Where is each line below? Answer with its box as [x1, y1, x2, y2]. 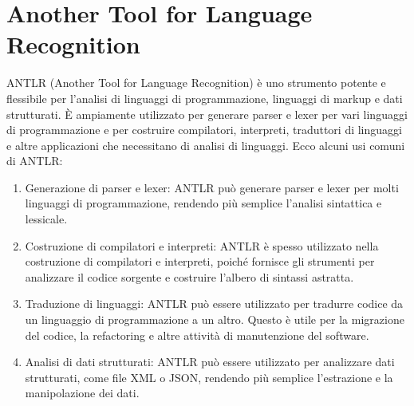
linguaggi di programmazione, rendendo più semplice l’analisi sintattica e [25, 195, 382, 211]
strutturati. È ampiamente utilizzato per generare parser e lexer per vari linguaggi [6, 105, 408, 122]
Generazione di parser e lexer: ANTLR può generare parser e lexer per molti [25, 179, 399, 195]
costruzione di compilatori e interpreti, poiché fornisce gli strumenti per [25, 253, 375, 270]
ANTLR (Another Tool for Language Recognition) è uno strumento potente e [6, 74, 386, 91]
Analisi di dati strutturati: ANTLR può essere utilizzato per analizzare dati [25, 353, 395, 370]
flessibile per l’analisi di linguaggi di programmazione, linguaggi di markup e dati [6, 89, 403, 106]
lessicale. [25, 211, 68, 227]
